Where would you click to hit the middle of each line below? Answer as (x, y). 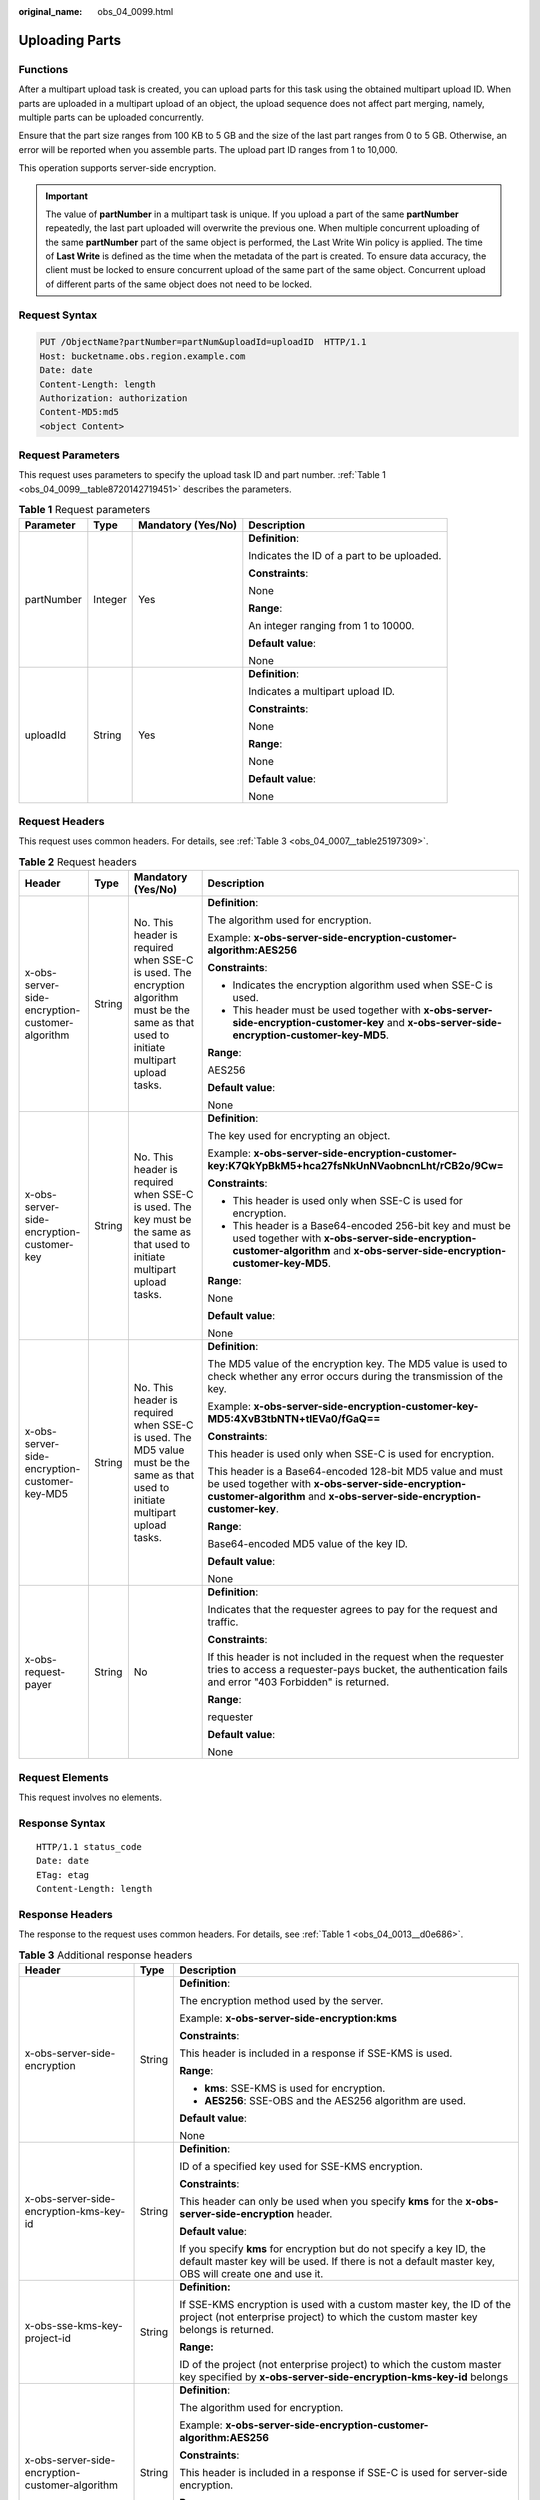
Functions (43, 69)
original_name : (50, 11)
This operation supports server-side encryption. (117, 168)
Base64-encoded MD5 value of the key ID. (308, 1544)
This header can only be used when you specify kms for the (321, 2201)
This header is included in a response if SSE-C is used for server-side (343, 2472)
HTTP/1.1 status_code (89, 1846)
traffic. (223, 1622)
